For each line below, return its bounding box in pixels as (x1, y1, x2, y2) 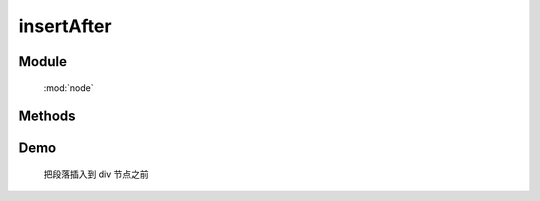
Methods (18, 108, 76, 125)
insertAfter (18, 15, 112, 37)
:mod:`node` (43, 81, 94, 94)
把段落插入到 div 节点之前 (43, 168, 149, 180)
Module (18, 53, 67, 70)
